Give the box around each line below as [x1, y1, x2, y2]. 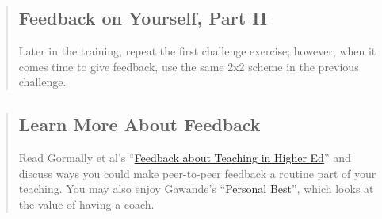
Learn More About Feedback [18, 112, 261, 137]
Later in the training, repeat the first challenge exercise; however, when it [18, 43, 376, 59]
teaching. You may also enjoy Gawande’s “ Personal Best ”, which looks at [18, 180, 374, 197]
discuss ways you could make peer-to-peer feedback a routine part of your [18, 164, 376, 181]
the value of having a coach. [18, 195, 155, 212]
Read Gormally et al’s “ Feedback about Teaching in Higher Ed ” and [18, 149, 351, 166]
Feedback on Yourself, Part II [18, 6, 268, 30]
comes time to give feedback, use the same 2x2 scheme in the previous [18, 58, 359, 74]
